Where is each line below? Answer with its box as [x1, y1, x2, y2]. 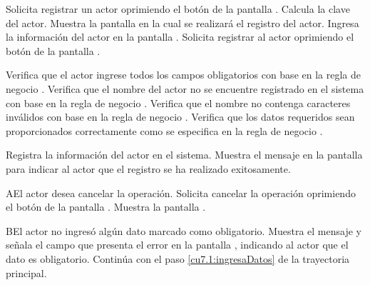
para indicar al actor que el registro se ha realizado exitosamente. [6, 161, 291, 176]
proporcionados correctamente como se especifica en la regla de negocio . [6, 123, 323, 138]
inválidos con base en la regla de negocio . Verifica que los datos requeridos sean [6, 109, 355, 124]
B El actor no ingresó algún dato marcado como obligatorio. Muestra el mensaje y [6, 223, 361, 238]
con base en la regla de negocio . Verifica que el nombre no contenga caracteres [6, 95, 351, 110]
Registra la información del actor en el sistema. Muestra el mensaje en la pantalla [6, 147, 363, 162]
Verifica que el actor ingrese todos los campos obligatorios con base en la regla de [6, 67, 361, 82]
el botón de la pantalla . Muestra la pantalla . [6, 199, 206, 214]
